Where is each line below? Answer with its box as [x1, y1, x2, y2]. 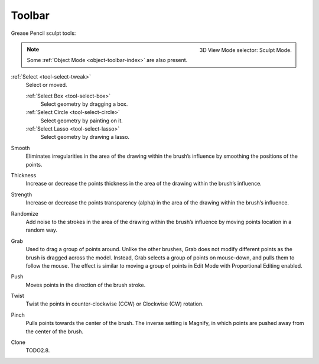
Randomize [11, 210, 38, 217]
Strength [11, 191, 32, 198]
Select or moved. [25, 82, 67, 89]
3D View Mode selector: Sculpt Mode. [199, 46, 292, 53]
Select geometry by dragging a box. [40, 100, 128, 108]
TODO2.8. [25, 347, 50, 354]
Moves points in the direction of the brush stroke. [25, 281, 146, 288]
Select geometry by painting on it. [40, 117, 123, 124]
